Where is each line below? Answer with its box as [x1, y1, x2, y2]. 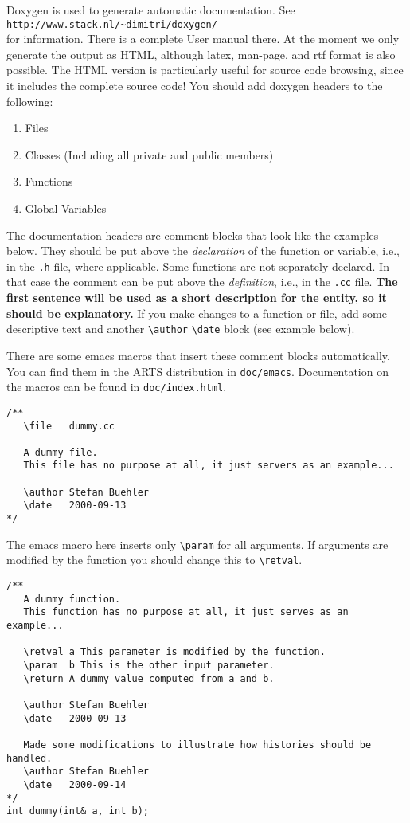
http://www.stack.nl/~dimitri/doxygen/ [6, 18, 217, 30]
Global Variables [25, 200, 107, 216]
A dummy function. [23, 593, 121, 605]
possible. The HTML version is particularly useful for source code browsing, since [6, 61, 404, 78]
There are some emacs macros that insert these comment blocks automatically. [6, 347, 390, 363]
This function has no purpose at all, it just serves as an [23, 606, 349, 618]
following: [6, 92, 53, 109]
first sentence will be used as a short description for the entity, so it [6, 289, 387, 306]
